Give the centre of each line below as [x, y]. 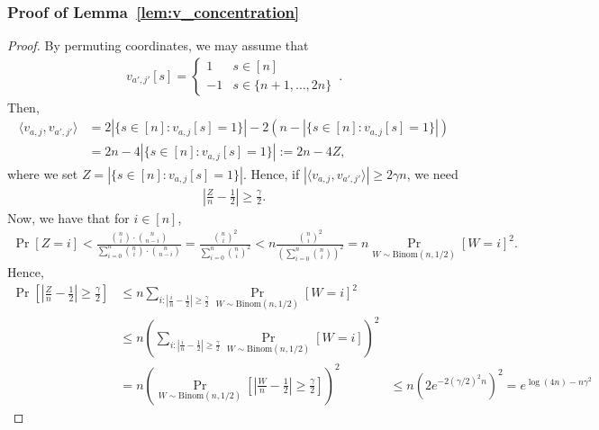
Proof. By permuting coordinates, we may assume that [158, 45]
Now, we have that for [68, 217]
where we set [43, 173]
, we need [432, 173]
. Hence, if [271, 173]
